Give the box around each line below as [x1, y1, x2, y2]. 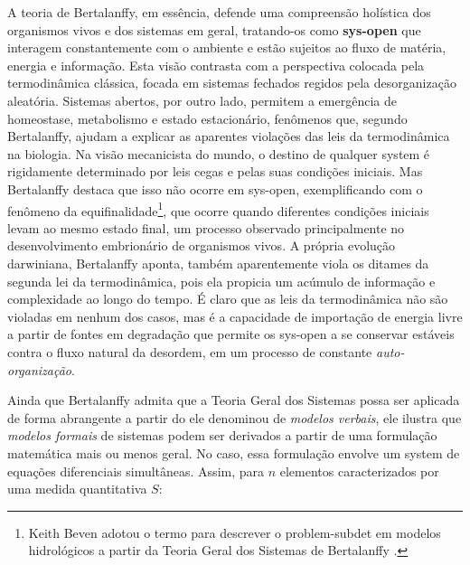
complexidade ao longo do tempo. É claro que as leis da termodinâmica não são [7, 289, 448, 308]
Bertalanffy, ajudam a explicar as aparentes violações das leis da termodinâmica [7, 127, 450, 146]
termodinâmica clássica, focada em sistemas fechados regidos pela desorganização [7, 73, 456, 92]
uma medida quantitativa [7, 479, 147, 498]
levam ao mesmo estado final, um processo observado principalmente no [7, 218, 405, 237]
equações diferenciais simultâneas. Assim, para [7, 461, 265, 480]
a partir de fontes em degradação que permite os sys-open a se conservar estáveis [7, 325, 455, 344]
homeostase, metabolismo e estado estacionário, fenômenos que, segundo [7, 108, 408, 127]
